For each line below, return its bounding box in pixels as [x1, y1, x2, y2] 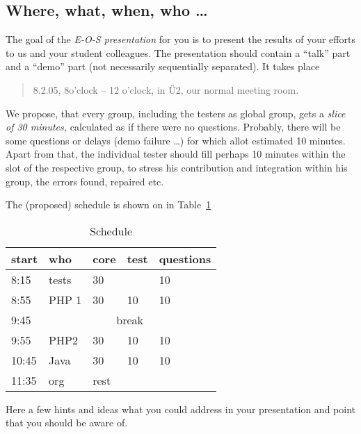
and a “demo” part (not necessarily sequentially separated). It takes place [6, 59, 320, 74]
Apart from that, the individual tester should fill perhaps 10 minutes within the [6, 147, 346, 161]
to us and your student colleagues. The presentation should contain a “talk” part [6, 45, 351, 60]
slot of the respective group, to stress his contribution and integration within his [6, 160, 348, 174]
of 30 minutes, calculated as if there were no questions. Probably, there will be [6, 119, 341, 134]
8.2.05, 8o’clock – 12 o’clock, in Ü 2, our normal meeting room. [33, 82, 299, 97]
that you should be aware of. [6, 415, 128, 430]
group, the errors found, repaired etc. [6, 174, 164, 188]
